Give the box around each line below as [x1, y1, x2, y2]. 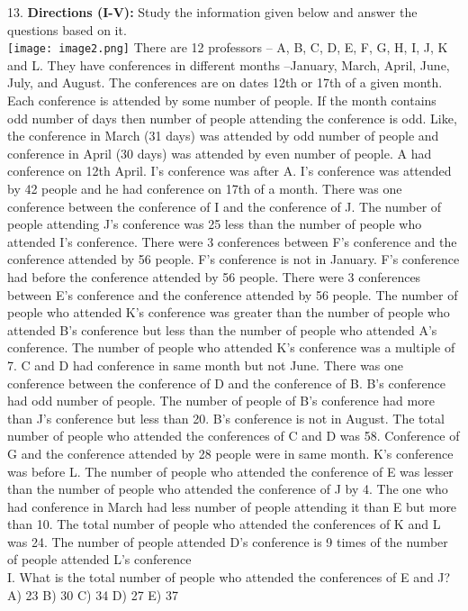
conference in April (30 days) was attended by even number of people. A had [7, 143, 432, 162]
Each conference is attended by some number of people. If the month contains [7, 91, 436, 110]
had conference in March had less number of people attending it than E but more [7, 497, 457, 515]
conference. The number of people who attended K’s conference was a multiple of [7, 338, 455, 357]
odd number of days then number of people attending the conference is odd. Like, [7, 108, 457, 127]
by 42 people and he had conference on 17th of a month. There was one [7, 179, 402, 197]
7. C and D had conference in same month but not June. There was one [7, 355, 404, 374]
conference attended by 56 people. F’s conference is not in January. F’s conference [7, 250, 460, 269]
